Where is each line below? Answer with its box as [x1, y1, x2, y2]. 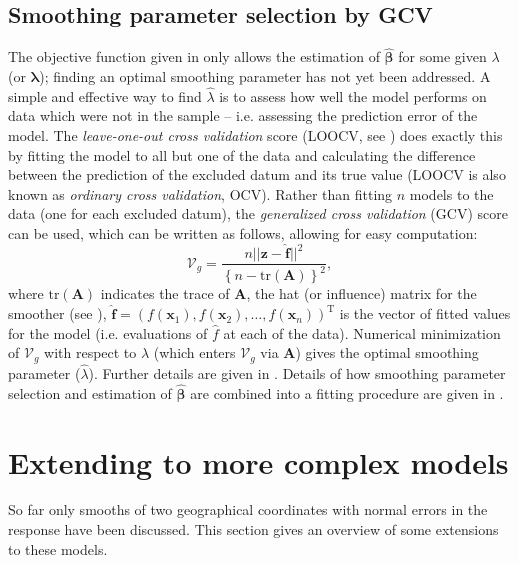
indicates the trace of [100, 283, 230, 304]
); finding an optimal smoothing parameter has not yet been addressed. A [39, 66, 491, 87]
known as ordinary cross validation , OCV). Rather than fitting [8, 183, 393, 204]
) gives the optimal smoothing [295, 342, 479, 363]
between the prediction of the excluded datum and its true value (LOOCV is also [8, 164, 506, 185]
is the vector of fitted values [339, 303, 511, 324]
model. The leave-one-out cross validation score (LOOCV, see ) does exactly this [8, 125, 503, 146]
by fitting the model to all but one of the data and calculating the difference [8, 144, 476, 165]
